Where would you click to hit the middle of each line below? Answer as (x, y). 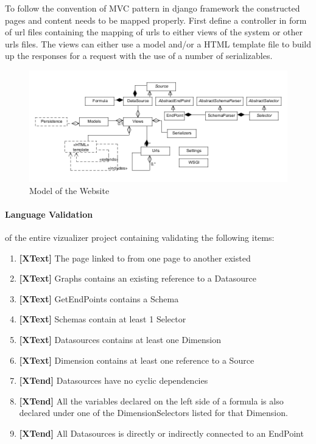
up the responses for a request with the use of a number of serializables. (139, 56)
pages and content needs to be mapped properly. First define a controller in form (156, 20)
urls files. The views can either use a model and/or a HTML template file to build (158, 43)
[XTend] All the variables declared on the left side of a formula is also (151, 401)
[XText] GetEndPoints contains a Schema (99, 298)
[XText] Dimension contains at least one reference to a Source (137, 360)
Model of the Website (69, 190)
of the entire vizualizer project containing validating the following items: (140, 238)
